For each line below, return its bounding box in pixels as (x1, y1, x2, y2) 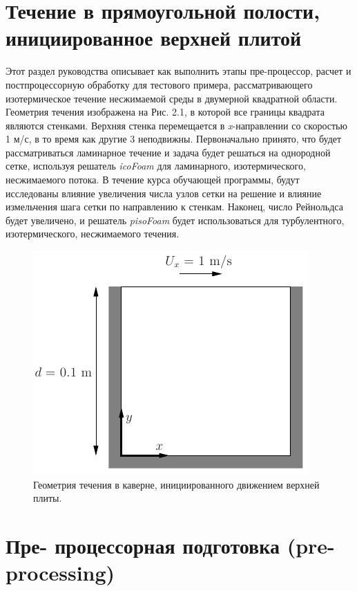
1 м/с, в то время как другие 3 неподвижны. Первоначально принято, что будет (6, 131, 342, 146)
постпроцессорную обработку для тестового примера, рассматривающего (6, 77, 313, 91)
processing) (6, 558, 115, 587)
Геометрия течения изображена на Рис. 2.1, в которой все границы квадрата (6, 104, 325, 119)
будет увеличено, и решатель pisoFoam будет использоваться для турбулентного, (6, 212, 345, 227)
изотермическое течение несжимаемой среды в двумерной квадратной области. (6, 91, 338, 105)
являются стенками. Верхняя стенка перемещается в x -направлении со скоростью (6, 118, 347, 132)
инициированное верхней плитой (6, 24, 302, 52)
